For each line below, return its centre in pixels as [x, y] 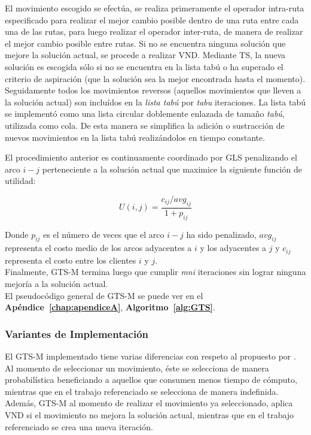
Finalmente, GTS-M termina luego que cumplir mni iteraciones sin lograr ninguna [155, 272]
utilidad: [20, 181]
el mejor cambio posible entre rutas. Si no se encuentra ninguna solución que [145, 43]
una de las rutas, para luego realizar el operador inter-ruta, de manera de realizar [154, 31]
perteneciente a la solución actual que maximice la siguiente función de [172, 169]
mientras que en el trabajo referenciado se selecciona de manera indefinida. [142, 391]
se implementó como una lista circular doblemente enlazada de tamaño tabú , [145, 114]
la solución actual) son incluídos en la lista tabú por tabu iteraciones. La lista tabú [155, 102]
